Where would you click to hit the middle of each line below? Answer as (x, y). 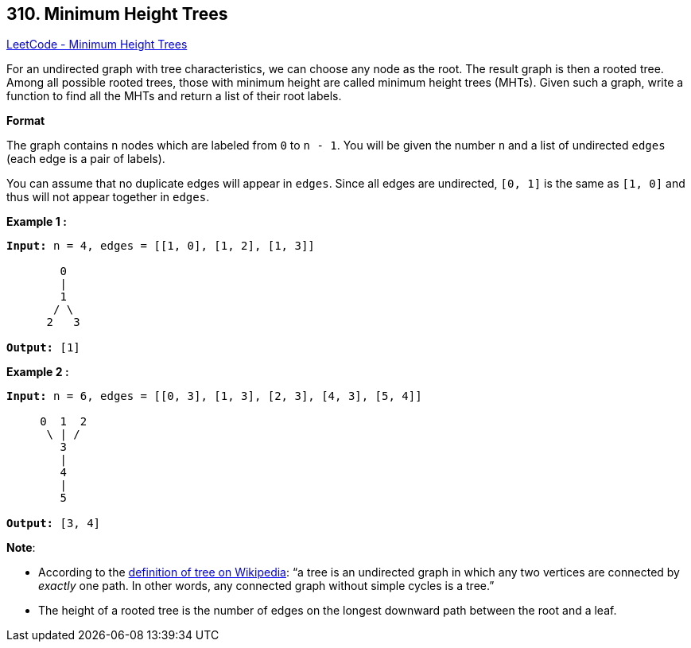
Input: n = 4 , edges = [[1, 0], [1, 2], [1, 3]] (161, 246)
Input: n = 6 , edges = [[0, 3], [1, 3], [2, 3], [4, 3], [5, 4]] (214, 396)
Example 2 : (38, 372)
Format (26, 121)
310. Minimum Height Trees (117, 14)
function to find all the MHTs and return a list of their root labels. (174, 96)
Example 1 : (37, 222)
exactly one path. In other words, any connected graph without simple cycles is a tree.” (266, 586)
